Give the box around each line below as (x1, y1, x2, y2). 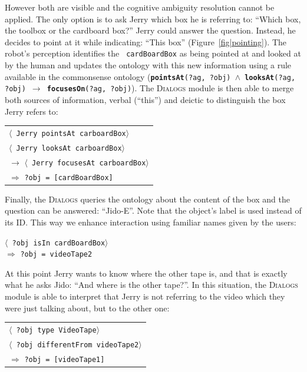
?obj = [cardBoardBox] (24, 173, 113, 182)
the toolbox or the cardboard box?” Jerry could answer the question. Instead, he (5, 24, 296, 36)
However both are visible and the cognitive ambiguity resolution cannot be (5, 1, 275, 13)
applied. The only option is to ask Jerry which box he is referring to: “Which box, (5, 12, 301, 25)
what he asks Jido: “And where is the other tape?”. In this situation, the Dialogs (5, 278, 298, 291)
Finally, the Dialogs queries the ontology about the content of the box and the (5, 192, 290, 205)
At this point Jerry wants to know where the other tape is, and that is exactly (5, 267, 288, 279)
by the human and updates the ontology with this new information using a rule (5, 59, 292, 71)
